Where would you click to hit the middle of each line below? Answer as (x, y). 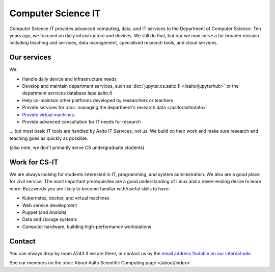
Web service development (50, 205)
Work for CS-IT (34, 162)
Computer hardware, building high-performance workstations (87, 227)
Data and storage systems (50, 219)
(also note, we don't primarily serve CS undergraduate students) (77, 147)
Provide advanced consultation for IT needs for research (81, 121)
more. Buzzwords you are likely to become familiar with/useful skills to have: (90, 188)
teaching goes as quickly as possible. (49, 138)
